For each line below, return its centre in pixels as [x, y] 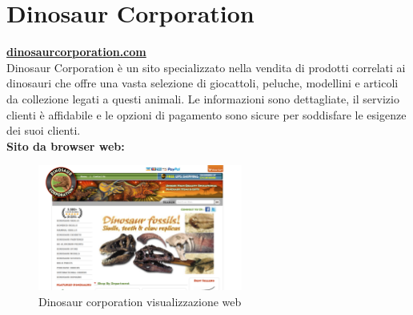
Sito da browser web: [66, 145]
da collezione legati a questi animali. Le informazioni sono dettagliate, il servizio [203, 98]
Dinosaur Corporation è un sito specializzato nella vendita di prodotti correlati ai [206, 67]
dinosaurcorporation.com [76, 52]
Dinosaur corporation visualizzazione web [140, 301]
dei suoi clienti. [44, 130]
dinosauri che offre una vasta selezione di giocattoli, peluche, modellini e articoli [202, 83]
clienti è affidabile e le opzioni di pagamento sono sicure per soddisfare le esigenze [206, 114]
